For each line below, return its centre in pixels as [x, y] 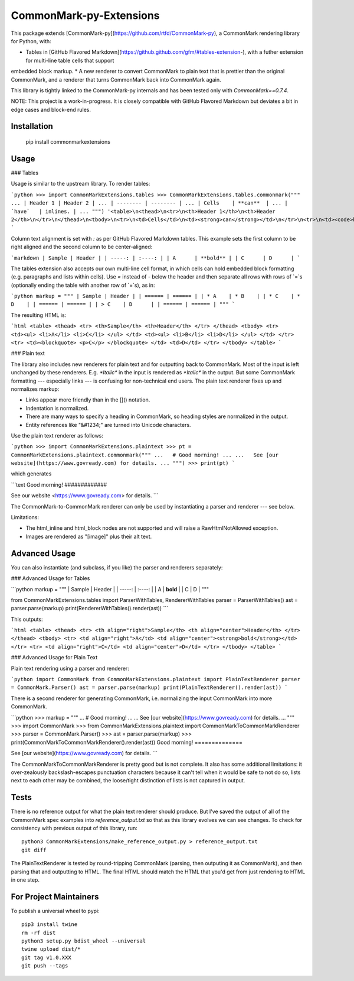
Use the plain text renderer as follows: [57, 435]
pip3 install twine [50, 925]
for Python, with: [31, 41]
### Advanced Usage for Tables [50, 578]
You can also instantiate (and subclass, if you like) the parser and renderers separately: [117, 567]
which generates [31, 474]
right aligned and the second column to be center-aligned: [82, 247]
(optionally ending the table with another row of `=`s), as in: [83, 285]
